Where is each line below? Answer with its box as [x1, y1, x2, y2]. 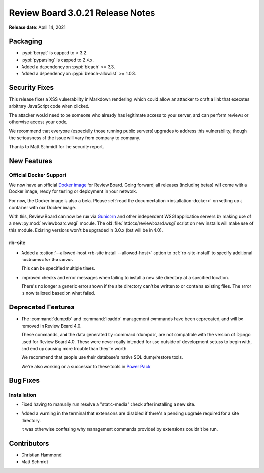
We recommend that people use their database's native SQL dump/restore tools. [21, 355, 183, 360]
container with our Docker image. [9, 205, 77, 211]
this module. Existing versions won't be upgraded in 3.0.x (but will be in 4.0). [9, 227, 163, 233]
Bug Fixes [9, 376, 40, 384]
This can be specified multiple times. [21, 265, 95, 271]
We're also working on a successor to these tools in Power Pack [21, 363, 151, 369]
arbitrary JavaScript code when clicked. [9, 103, 90, 109]
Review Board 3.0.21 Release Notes [9, 7, 155, 18]
